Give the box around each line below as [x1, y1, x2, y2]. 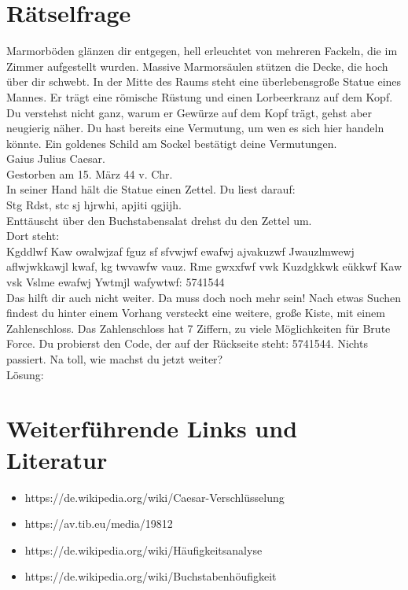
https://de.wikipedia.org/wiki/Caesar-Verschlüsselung [24, 489, 285, 505]
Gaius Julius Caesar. [6, 150, 105, 167]
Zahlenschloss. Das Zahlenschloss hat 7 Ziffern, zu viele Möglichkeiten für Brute [6, 319, 391, 336]
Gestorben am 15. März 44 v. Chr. [6, 165, 173, 182]
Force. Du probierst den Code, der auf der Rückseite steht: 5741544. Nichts [6, 335, 368, 352]
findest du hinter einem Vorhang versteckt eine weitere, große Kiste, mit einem [6, 304, 385, 321]
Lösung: [6, 366, 44, 382]
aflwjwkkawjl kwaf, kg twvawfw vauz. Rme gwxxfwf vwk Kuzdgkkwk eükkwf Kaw [6, 258, 402, 275]
